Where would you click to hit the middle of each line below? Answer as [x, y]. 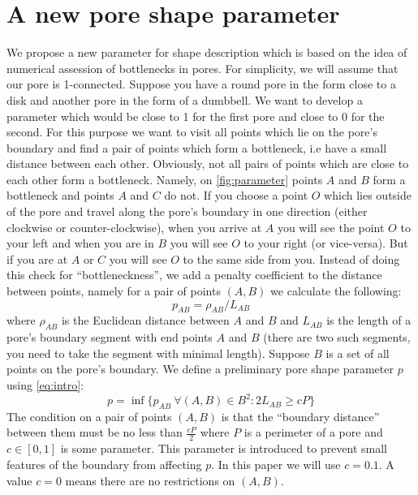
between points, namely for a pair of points [114, 291]
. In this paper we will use [276, 464]
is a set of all [358, 353]
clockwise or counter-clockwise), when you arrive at [134, 227]
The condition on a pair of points [89, 416]
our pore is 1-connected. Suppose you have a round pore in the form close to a [201, 84]
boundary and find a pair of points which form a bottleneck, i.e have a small [197, 147]
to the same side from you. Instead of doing [291, 258]
